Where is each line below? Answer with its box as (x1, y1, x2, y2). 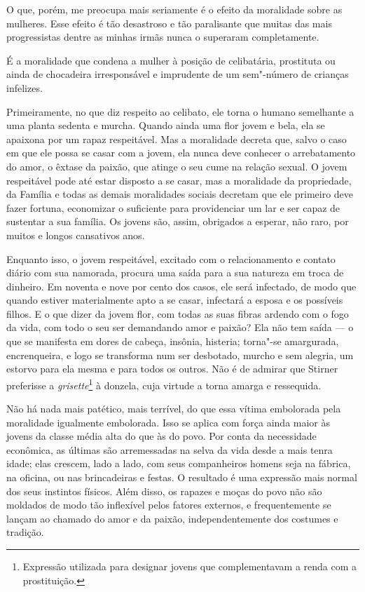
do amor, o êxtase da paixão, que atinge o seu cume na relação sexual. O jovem (6, 159, 347, 173)
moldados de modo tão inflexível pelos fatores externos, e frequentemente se (6, 497, 331, 512)
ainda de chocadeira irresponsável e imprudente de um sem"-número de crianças (6, 67, 349, 81)
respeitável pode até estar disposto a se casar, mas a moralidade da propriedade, (6, 173, 352, 187)
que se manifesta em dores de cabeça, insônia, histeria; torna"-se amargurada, (6, 334, 339, 349)
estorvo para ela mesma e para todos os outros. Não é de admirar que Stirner (6, 361, 338, 376)
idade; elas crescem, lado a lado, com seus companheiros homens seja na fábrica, (6, 456, 351, 471)
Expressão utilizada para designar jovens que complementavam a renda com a (22, 559, 357, 574)
